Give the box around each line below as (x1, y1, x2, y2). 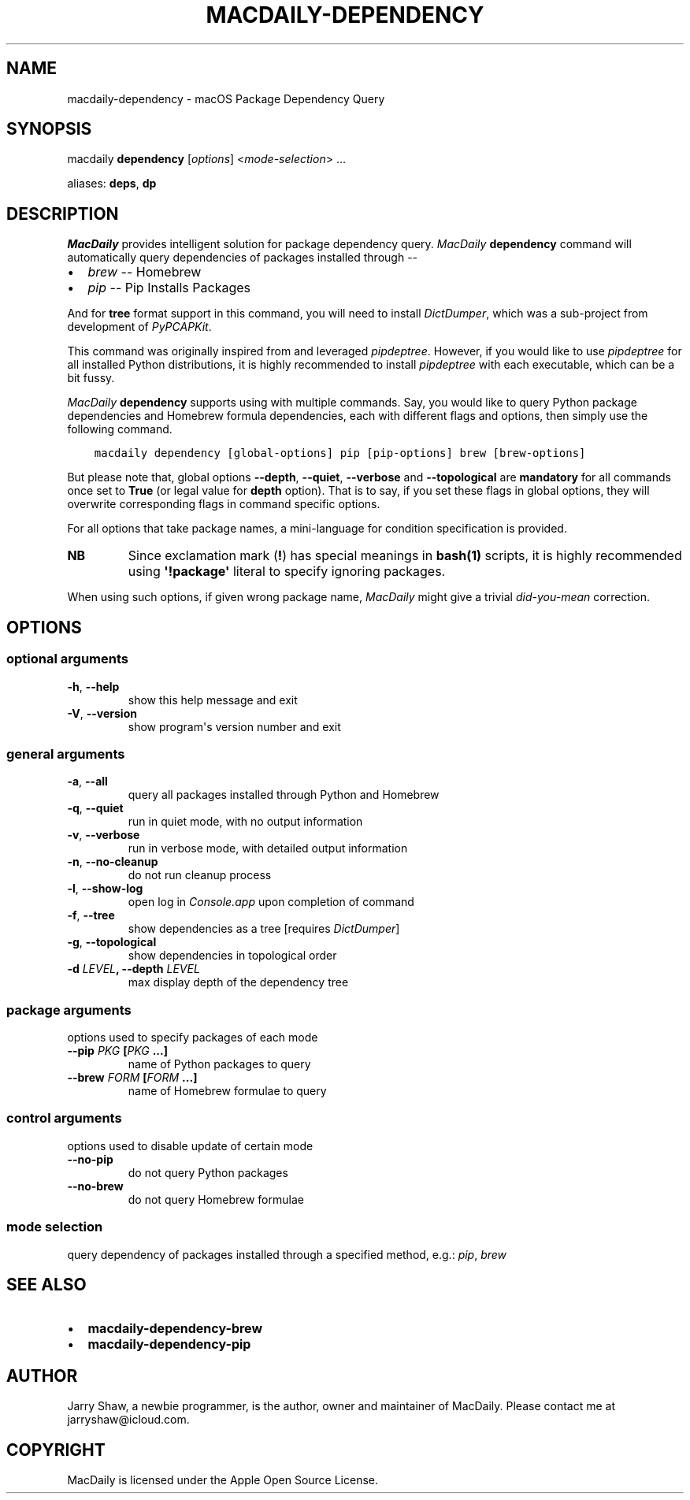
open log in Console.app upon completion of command (128, 895, 414, 909)
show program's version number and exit (128, 719, 341, 733)
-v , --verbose (67, 828, 140, 842)
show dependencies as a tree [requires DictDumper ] (128, 922, 400, 936)
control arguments (6, 1110, 122, 1127)
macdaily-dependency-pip (87, 1336, 251, 1353)
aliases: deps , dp (67, 176, 157, 191)
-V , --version (67, 706, 137, 720)
